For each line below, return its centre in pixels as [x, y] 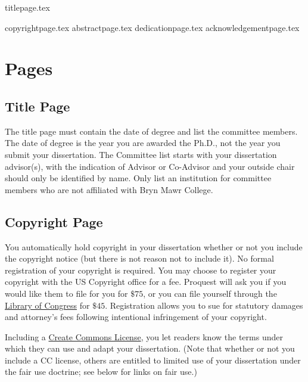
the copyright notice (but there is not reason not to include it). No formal [139, 258]
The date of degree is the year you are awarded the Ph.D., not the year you [143, 143]
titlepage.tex [27, 7]
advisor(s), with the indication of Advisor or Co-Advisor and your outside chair [150, 166]
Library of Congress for [47, 305]
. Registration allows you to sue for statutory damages [204, 305]
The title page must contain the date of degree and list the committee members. [151, 131]
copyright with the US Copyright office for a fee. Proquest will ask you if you [146, 282]
